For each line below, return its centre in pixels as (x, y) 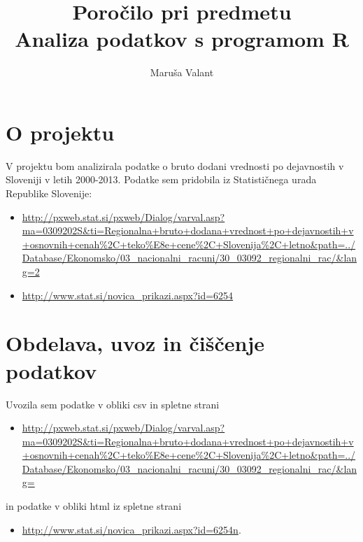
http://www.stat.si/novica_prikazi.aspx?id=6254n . (131, 529)
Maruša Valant (182, 72)
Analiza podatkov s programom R (182, 39)
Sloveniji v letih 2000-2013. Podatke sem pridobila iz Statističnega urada (161, 179)
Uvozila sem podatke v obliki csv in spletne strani (113, 404)
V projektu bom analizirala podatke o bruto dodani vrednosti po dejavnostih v (175, 165)
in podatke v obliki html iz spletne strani (94, 506)
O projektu (60, 132)
